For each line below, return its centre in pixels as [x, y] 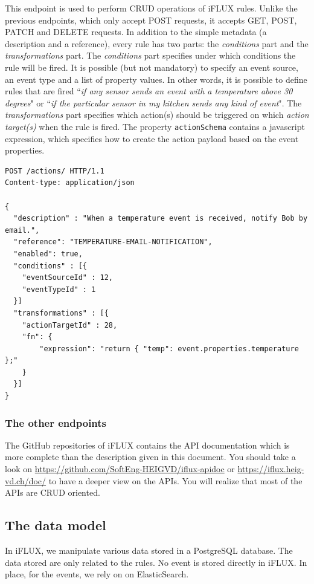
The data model [56, 525]
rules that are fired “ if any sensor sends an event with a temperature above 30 [149, 91]
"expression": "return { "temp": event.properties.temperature [169, 349]
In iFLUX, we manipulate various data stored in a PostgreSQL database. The [149, 550]
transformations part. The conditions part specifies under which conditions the [150, 55]
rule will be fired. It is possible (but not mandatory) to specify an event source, [152, 67]
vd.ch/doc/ [26, 480]
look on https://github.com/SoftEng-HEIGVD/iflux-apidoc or [120, 469]
